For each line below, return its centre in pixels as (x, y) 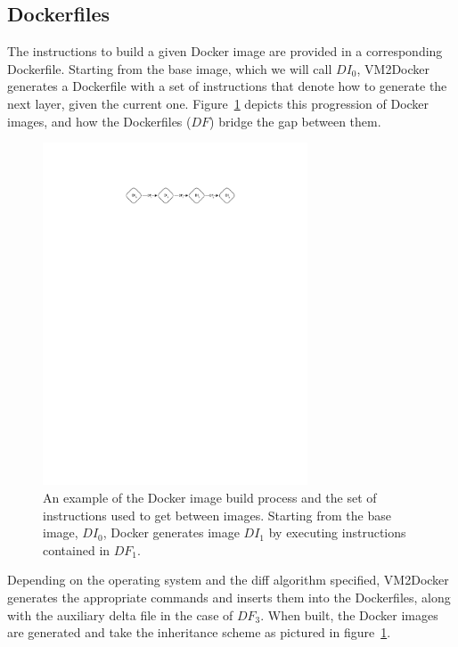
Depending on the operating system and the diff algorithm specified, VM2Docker (228, 580)
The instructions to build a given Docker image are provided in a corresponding (225, 51)
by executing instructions (337, 532)
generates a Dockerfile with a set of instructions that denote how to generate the (227, 86)
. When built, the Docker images (349, 614)
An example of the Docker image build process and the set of (210, 497)
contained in (77, 549)
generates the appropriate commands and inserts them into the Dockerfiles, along (229, 597)
